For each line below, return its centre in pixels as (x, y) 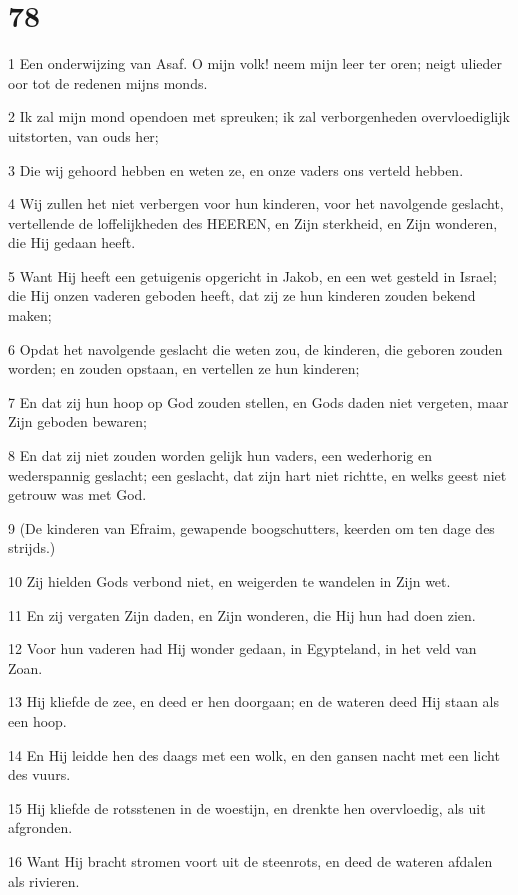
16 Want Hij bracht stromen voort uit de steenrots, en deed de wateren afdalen (250, 860)
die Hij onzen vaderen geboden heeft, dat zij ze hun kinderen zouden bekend (242, 295)
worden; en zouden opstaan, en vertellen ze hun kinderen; (184, 368)
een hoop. (37, 720)
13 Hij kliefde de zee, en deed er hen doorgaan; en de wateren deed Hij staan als (254, 701)
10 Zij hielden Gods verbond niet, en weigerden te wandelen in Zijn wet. (229, 581)
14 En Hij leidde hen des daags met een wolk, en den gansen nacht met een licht (254, 754)
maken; (30, 315)
